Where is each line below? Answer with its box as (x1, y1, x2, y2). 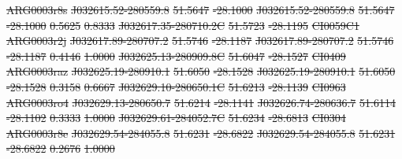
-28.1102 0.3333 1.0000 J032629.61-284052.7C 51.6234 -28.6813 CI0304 (6, 109, 346, 126)
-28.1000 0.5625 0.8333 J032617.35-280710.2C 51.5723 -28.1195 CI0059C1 (6, 17, 359, 33)
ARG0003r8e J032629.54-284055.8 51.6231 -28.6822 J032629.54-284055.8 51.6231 (6, 124, 396, 141)
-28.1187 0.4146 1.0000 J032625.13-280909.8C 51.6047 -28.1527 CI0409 (6, 47, 346, 64)
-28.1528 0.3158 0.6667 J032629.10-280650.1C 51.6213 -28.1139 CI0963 (6, 78, 346, 94)
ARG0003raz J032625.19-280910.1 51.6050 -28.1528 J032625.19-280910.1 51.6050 (6, 63, 396, 79)
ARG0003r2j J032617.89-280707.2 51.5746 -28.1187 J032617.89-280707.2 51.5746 (6, 32, 394, 49)
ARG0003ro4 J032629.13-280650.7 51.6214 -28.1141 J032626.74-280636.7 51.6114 (6, 94, 396, 110)
